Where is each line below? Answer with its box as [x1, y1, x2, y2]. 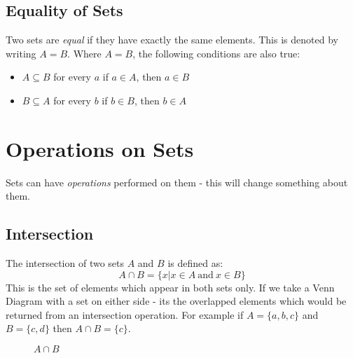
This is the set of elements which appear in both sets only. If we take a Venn [6, 280, 335, 294]
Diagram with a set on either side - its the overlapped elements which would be [6, 294, 347, 308]
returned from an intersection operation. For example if [6, 307, 244, 322]
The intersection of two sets [6, 256, 125, 270]
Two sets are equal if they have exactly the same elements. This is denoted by [6, 32, 338, 47]
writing [6, 46, 36, 60]
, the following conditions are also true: [132, 46, 300, 60]
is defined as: [167, 256, 223, 270]
